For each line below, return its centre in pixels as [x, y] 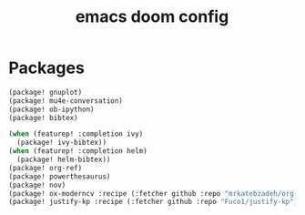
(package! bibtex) [43, 118]
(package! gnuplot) [46, 92]
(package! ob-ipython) [51, 109]
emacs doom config [152, 17]
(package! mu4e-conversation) [66, 101]
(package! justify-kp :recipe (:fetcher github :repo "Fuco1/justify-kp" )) [155, 202]
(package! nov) [37, 185]
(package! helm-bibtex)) [64, 160]
